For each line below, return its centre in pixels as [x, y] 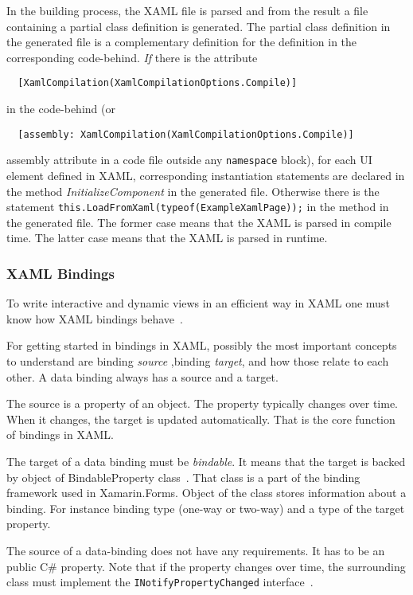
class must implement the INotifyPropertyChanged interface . [160, 582]
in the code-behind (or [61, 109]
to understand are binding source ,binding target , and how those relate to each [198, 360]
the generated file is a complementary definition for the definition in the [182, 42]
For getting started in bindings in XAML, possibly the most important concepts [202, 345]
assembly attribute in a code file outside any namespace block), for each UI [189, 160]
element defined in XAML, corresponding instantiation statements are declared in [206, 175]
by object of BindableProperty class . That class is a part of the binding [183, 477]
